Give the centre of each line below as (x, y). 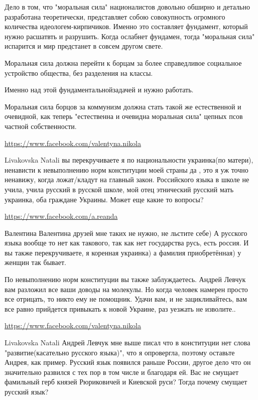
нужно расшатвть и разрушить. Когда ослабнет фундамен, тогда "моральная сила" (130, 36)
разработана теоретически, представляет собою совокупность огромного (115, 16)
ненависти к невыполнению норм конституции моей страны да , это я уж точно (126, 169)
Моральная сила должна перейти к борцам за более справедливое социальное (123, 62)
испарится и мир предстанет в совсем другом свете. (84, 46)
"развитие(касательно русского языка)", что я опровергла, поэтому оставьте (120, 352)
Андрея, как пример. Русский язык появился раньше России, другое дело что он (128, 362)
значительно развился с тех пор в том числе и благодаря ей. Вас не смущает (122, 372)
